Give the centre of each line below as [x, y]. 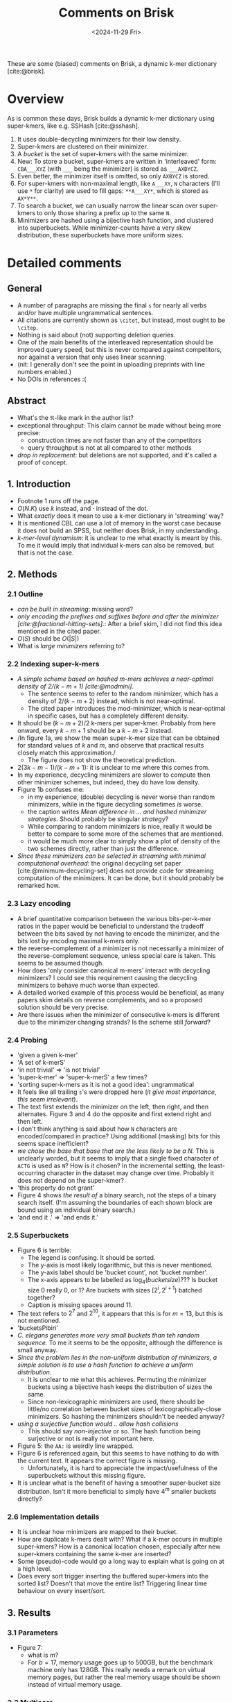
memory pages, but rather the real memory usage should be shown [124, 1677]
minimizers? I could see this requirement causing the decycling [107, 977]
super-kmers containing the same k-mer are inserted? [94, 1554]
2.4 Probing [27, 1040]
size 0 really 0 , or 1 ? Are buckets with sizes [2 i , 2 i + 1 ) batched [115, 1289]
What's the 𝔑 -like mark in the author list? [75, 417]
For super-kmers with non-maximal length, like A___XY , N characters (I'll [118, 183]
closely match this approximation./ [66, 753]
